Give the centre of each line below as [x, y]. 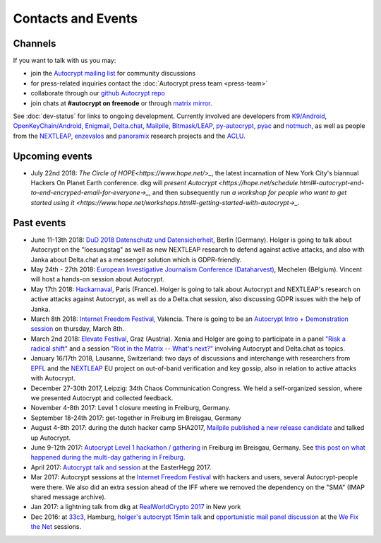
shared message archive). [68, 497]
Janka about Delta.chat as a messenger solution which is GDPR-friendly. [136, 259]
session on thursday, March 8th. [78, 329]
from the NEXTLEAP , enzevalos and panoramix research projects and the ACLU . [129, 136]
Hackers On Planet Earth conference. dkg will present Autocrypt [124, 183]
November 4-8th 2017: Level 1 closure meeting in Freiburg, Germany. [131, 408]
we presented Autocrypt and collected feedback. [102, 398]
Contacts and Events [75, 18]
